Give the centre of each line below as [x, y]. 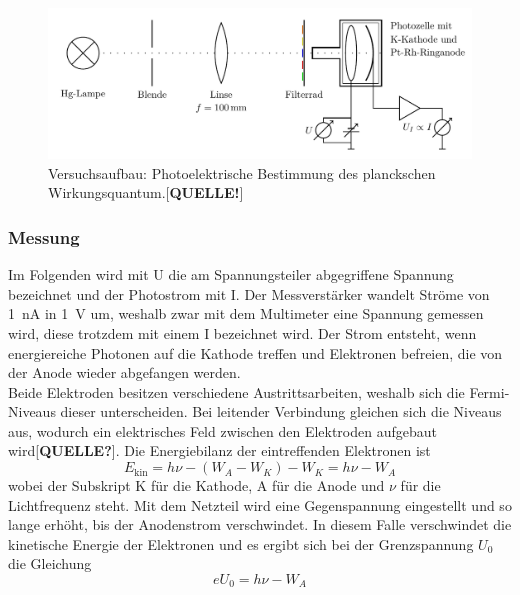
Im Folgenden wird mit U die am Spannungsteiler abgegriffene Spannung [231, 274]
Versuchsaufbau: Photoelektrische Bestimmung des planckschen [242, 172]
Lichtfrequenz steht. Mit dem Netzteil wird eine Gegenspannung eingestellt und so [260, 504]
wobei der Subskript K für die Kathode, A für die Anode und [196, 485]
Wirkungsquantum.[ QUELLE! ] [146, 192]
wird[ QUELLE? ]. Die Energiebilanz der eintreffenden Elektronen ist [219, 450]
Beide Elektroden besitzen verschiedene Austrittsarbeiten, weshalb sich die [236, 391]
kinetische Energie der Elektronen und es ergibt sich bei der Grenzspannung [241, 543]
